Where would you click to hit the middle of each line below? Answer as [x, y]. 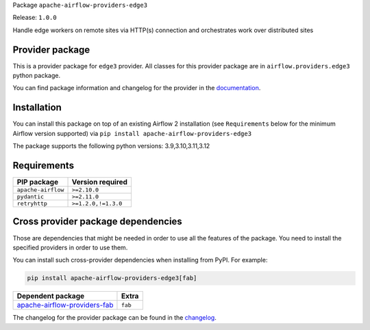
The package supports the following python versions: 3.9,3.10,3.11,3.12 [111, 146]
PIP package [37, 182]
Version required [100, 182]
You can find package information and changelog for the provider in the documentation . [137, 88]
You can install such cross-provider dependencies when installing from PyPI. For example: [140, 260]
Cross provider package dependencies [98, 222]
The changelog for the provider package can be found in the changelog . [115, 318]
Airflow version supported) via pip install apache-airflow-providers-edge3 [132, 133]
